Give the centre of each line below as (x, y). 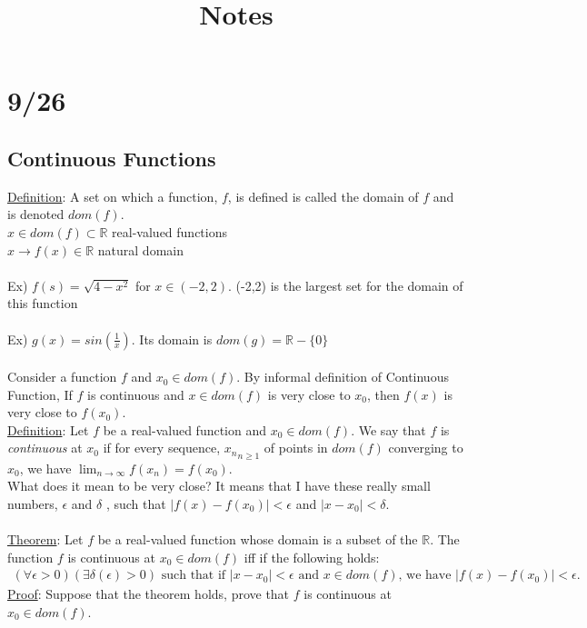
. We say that (388, 429)
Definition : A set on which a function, (113, 196)
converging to (426, 448)
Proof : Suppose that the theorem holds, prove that (149, 594)
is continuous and (135, 394)
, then (383, 394)
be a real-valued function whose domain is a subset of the (258, 539)
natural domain (140, 249)
